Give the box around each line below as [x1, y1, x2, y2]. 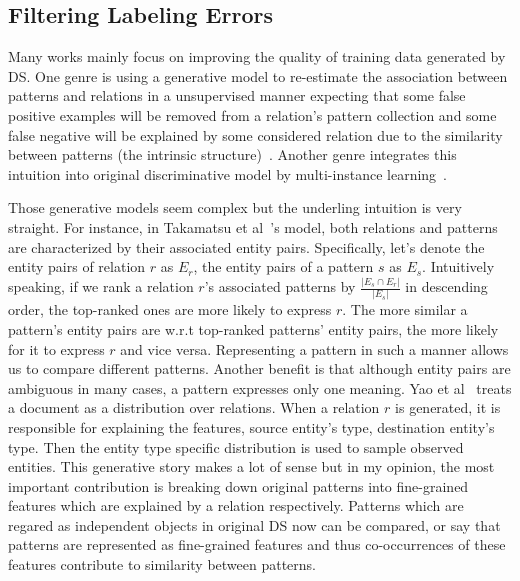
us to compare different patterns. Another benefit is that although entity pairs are [8, 358, 511, 379]
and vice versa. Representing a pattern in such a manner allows [120, 338, 509, 359]
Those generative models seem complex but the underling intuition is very [8, 197, 462, 218]
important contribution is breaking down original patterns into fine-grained [8, 475, 469, 496]
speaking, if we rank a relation [8, 276, 194, 297]
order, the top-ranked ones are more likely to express [8, 299, 332, 320]
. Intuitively [422, 256, 495, 277]
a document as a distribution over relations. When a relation [8, 397, 380, 418]
